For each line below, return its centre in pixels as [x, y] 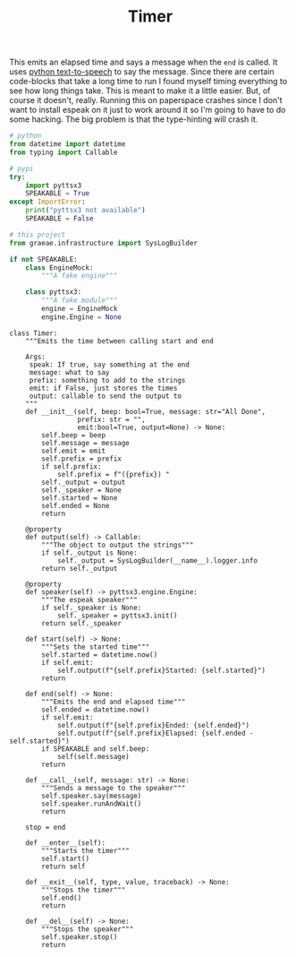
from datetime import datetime [68, 144]
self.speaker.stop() [80, 937]
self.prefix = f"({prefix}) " [113, 474]
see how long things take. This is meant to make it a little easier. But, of [140, 91]
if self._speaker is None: [92, 608]
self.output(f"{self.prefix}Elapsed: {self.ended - [155, 733]
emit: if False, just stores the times [103, 388]
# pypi [21, 168]
